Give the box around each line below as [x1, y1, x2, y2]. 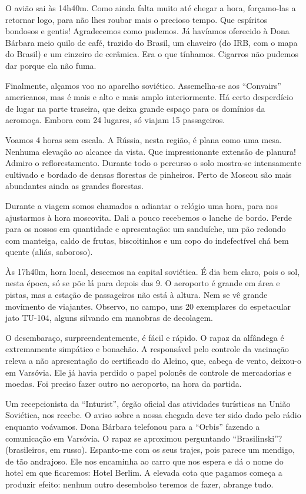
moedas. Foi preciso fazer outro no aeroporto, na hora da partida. [5, 377, 242, 390]
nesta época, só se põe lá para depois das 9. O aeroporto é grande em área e [5, 277, 280, 289]
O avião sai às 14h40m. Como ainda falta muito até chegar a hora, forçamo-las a [5, 2, 296, 14]
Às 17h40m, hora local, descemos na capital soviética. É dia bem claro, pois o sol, [5, 265, 300, 277]
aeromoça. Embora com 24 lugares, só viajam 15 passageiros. [5, 114, 225, 126]
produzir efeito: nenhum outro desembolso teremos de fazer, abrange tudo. [5, 478, 274, 490]
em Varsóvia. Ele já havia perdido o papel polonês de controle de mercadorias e [5, 366, 292, 378]
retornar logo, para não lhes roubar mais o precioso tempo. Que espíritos [5, 13, 268, 25]
